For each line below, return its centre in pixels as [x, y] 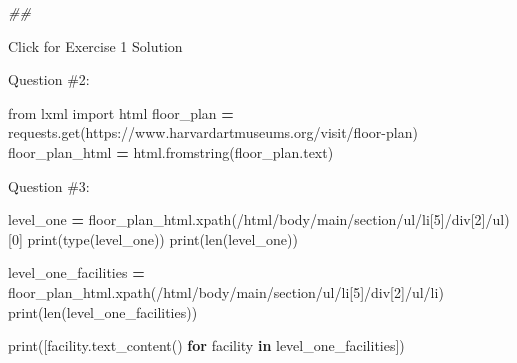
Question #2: [49, 79]
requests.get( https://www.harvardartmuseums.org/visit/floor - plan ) [213, 132]
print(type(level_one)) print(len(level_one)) [162, 238]
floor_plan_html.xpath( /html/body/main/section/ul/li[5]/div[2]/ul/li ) [226, 291]
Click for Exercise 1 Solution [95, 45]
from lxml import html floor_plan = [121, 112]
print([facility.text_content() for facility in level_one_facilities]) [206, 345]
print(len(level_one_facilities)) [103, 311]
